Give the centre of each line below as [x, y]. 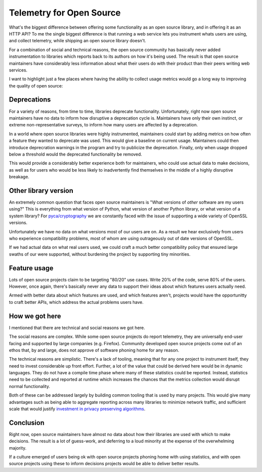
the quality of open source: [36, 86]
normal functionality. [30, 386]
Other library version [41, 190]
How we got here [35, 316]
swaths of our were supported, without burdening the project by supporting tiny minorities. [100, 254]
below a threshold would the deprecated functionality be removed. [76, 154]
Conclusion [27, 423]
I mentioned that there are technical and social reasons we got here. [77, 328]
